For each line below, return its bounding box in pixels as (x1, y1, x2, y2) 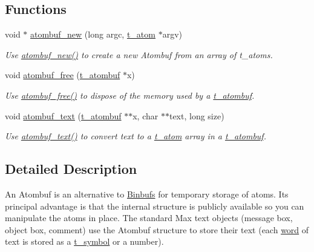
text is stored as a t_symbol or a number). (5, 235, 164, 248)
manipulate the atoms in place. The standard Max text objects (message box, (5, 211, 293, 224)
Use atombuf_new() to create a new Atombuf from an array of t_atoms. (5, 48, 273, 61)
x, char (132, 109, 159, 122)
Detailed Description (5, 159, 137, 178)
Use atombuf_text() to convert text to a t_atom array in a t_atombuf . (5, 130, 266, 142)
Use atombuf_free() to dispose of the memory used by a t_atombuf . (5, 88, 255, 101)
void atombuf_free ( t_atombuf (5, 68, 120, 81)
